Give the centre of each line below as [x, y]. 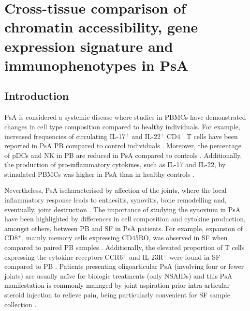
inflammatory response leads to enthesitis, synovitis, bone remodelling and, [116, 200]
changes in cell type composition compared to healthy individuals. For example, [122, 126]
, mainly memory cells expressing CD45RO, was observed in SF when [125, 238]
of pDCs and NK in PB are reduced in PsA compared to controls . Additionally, [123, 155]
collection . [21, 304]
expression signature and [89, 46]
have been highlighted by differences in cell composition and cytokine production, [125, 219]
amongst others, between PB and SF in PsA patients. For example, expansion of [124, 228]
